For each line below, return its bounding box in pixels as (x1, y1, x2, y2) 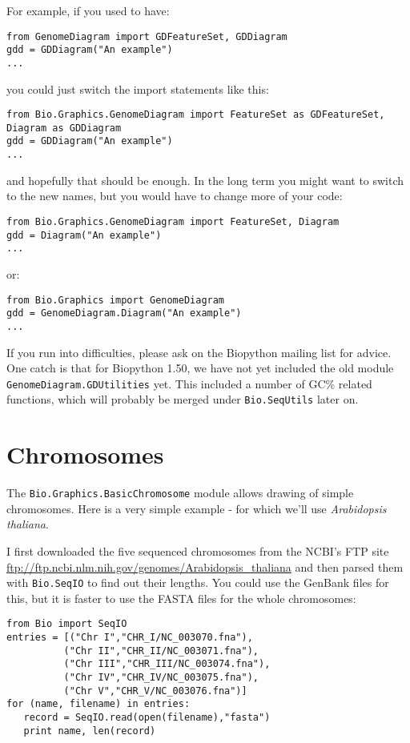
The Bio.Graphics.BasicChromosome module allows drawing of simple (6, 484, 354, 501)
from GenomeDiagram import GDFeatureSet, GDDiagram (6, 30, 287, 42)
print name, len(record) (23, 725, 156, 737)
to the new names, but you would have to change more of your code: (6, 187, 343, 204)
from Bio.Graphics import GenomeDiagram (6, 294, 225, 306)
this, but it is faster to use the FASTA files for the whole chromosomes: (6, 589, 356, 606)
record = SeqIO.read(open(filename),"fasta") (23, 712, 271, 723)
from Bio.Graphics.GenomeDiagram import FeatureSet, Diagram (6, 215, 340, 227)
